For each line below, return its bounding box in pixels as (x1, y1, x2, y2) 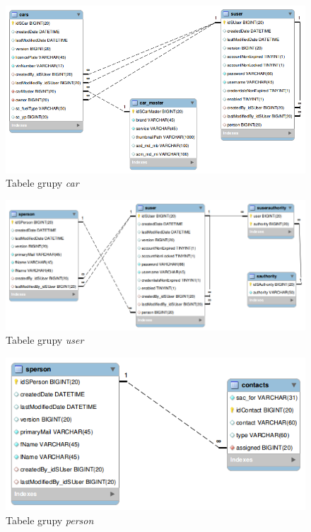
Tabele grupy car (6, 175, 79, 190)
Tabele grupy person (6, 512, 94, 527)
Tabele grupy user (6, 332, 84, 347)
